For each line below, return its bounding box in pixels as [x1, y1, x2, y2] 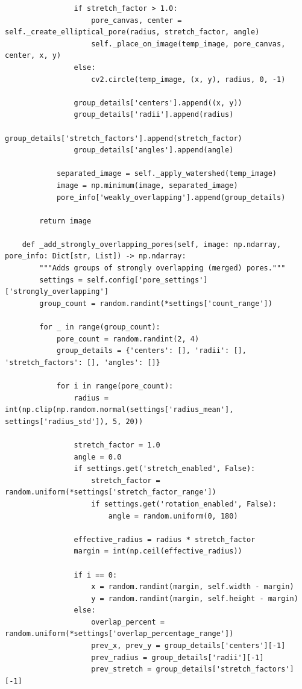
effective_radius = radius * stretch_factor [74, 535, 256, 544]
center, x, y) [5, 51, 61, 60]
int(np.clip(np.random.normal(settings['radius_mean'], [5, 405, 234, 414]
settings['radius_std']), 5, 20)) [5, 417, 143, 426]
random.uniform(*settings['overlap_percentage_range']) [5, 629, 234, 638]
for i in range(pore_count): [56, 382, 174, 390]
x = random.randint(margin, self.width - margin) [91, 582, 294, 591]
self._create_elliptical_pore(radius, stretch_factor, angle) [5, 28, 260, 37]
